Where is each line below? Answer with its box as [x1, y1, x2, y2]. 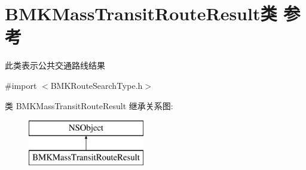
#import [5, 79, 37, 91]
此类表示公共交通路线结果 [5, 59, 105, 72]
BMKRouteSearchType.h [50, 79, 143, 91]
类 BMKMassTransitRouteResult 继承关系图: [5, 99, 173, 112]
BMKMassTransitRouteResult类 [5, 1, 277, 26]
